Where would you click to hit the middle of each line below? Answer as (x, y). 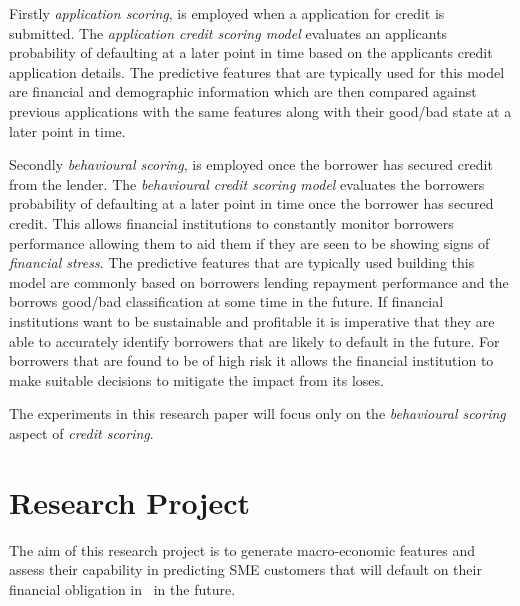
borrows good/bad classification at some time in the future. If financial (226, 301)
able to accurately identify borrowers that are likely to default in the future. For (254, 340)
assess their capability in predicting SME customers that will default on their (245, 569)
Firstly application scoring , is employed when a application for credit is (227, 13)
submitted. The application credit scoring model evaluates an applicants (228, 32)
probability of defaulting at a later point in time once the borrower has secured (251, 203)
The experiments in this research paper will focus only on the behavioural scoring (257, 413)
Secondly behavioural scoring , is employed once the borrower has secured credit (251, 164)
